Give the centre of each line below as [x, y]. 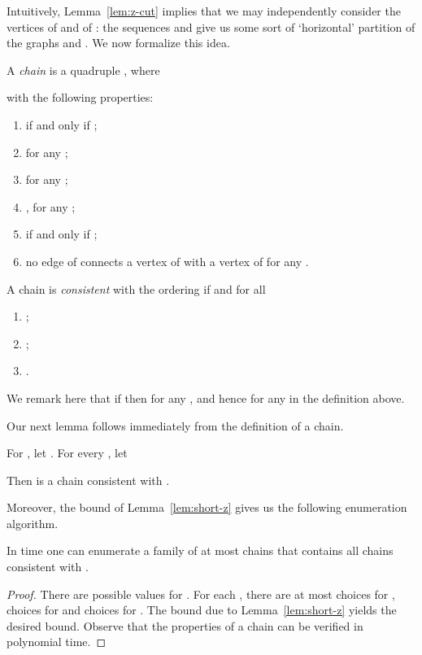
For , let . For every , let [67, 453]
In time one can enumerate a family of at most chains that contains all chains [200, 550]
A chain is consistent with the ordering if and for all [136, 288]
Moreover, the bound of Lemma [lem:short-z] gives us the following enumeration [207, 507]
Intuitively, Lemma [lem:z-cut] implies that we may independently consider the [204, 11]
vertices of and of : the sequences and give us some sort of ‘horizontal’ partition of [211, 26]
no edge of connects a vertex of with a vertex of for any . [167, 261]
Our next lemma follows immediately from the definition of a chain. [175, 425]
